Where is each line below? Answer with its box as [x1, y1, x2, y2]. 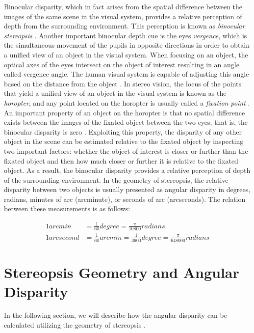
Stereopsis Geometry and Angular [4, 262, 239, 282]
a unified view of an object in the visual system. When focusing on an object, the [4, 49, 248, 59]
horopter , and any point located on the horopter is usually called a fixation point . [4, 97, 250, 108]
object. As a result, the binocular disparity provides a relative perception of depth [4, 165, 251, 175]
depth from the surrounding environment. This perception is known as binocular [4, 21, 245, 31]
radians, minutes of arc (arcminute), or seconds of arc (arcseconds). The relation [4, 194, 246, 204]
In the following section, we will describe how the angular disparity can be [4, 310, 227, 320]
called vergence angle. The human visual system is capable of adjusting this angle [4, 69, 249, 79]
